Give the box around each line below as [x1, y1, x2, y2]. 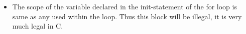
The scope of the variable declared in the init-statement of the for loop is [12, 1, 237, 11]
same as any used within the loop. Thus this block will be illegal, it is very [12, 11, 242, 21]
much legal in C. [12, 21, 63, 31]
